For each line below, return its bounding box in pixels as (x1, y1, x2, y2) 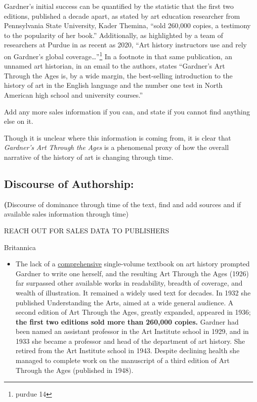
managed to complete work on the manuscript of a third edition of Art (15, 355, 230, 365)
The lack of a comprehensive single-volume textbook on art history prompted (15, 258, 250, 269)
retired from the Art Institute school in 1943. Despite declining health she (15, 345, 240, 356)
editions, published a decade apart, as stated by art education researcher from (4, 10, 240, 21)
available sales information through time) (4, 209, 128, 219)
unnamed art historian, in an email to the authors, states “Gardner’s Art (4, 61, 225, 71)
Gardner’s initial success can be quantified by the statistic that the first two (4, 1, 234, 11)
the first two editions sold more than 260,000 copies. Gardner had (15, 316, 239, 327)
